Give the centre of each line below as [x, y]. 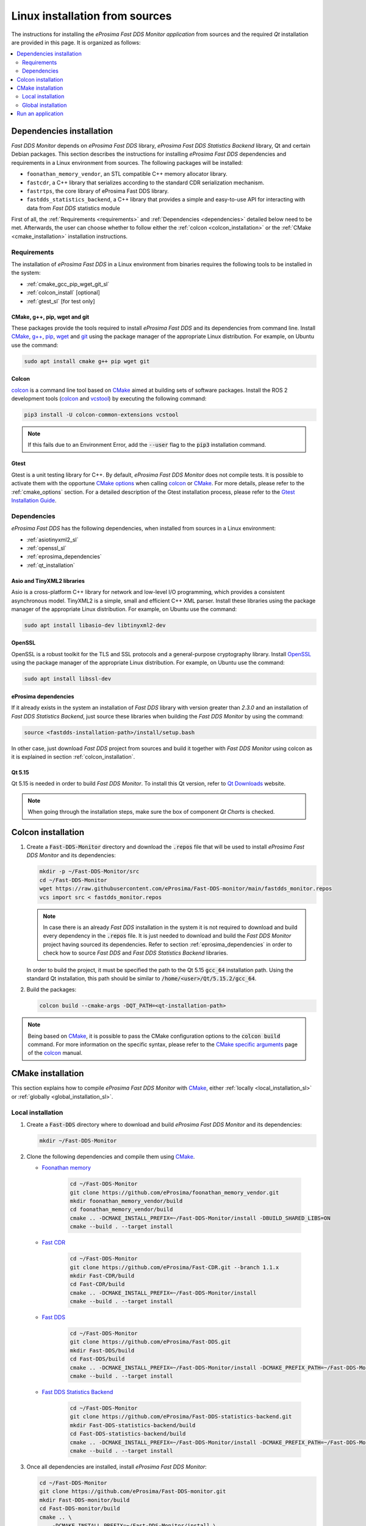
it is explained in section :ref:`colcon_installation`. [73, 756]
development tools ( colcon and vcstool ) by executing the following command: [109, 399]
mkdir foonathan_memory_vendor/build [126, 1201]
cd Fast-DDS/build [97, 1359]
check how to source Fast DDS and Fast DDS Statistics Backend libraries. [135, 953]
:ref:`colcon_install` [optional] [63, 292]
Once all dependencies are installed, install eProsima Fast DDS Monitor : [117, 1466]
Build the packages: [51, 989]
